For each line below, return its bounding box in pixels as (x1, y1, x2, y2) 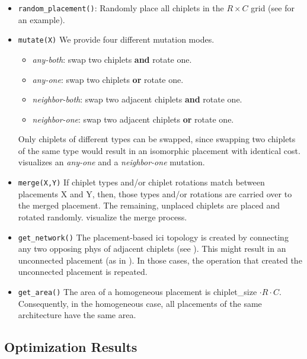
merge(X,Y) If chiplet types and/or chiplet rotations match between (18, 176, 265, 188)
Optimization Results (4, 338, 137, 356)
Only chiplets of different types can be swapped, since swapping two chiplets (18, 133, 296, 145)
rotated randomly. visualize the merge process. (18, 210, 187, 223)
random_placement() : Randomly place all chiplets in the (18, 2, 224, 14)
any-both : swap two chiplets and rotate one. (32, 53, 192, 65)
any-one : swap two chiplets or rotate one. (32, 73, 184, 85)
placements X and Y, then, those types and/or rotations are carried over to (18, 187, 292, 200)
